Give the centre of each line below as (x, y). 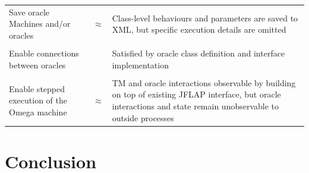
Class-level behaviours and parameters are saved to (205, 18)
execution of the (38, 100)
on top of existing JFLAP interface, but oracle (196, 94)
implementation (140, 65)
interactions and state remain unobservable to (196, 106)
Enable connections (44, 53)
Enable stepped (37, 88)
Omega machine (38, 111)
